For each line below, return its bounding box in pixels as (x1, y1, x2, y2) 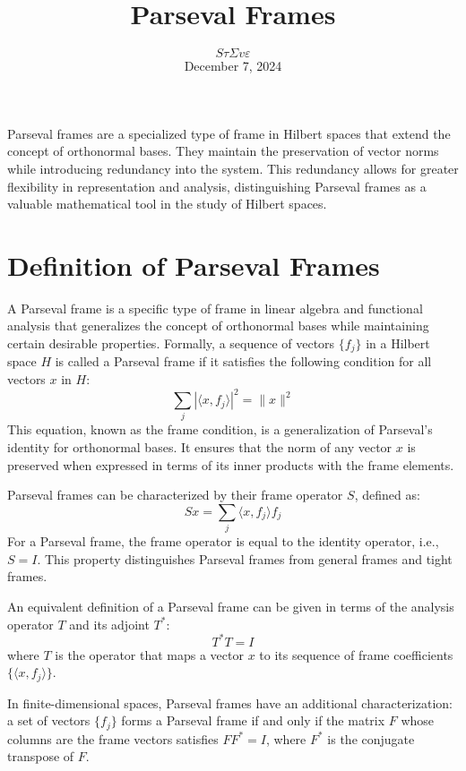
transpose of (7, 747, 74, 766)
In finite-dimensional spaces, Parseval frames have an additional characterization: (7, 693, 453, 712)
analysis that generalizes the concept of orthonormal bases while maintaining (7, 316, 429, 335)
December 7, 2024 (184, 56, 282, 75)
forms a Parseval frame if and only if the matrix (121, 711, 385, 730)
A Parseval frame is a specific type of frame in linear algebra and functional (7, 298, 423, 317)
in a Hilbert (366, 334, 430, 352)
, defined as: (354, 485, 420, 504)
